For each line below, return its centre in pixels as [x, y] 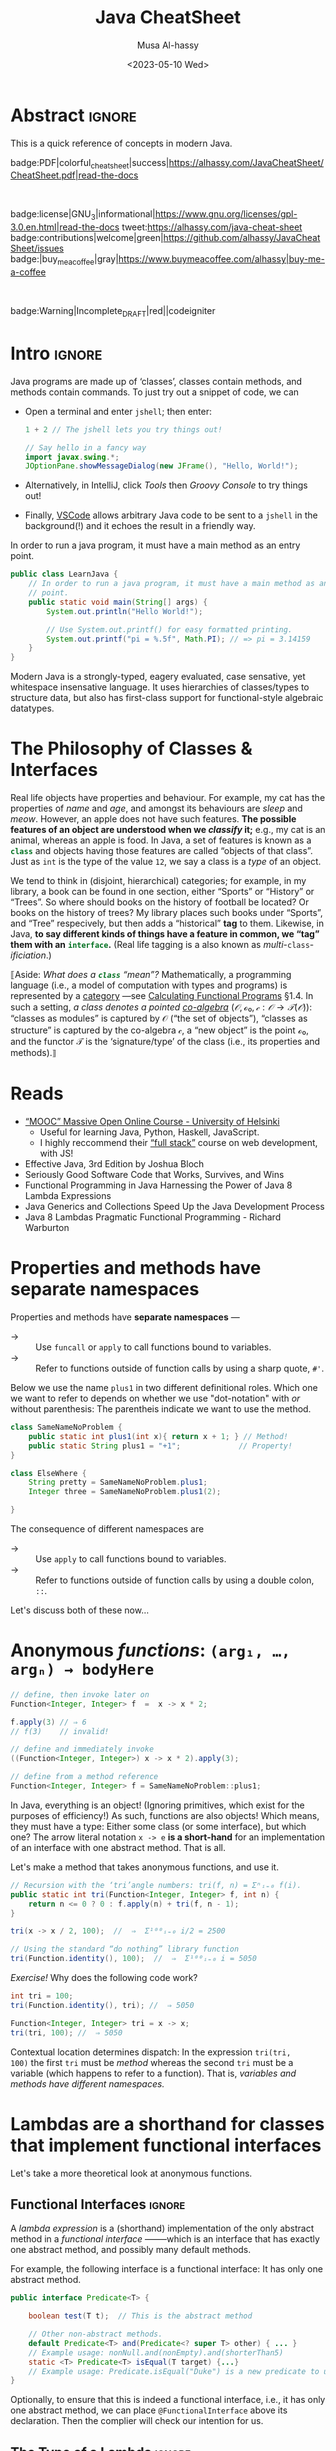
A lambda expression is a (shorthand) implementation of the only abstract [162, 2228]
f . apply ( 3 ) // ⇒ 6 [48, 1722]
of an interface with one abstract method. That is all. [118, 1847]
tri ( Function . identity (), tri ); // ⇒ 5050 [102, 2005]
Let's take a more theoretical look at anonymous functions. [131, 2173]
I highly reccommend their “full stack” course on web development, [178, 1143]
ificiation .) [31, 955]
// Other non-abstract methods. [95, 2334]
